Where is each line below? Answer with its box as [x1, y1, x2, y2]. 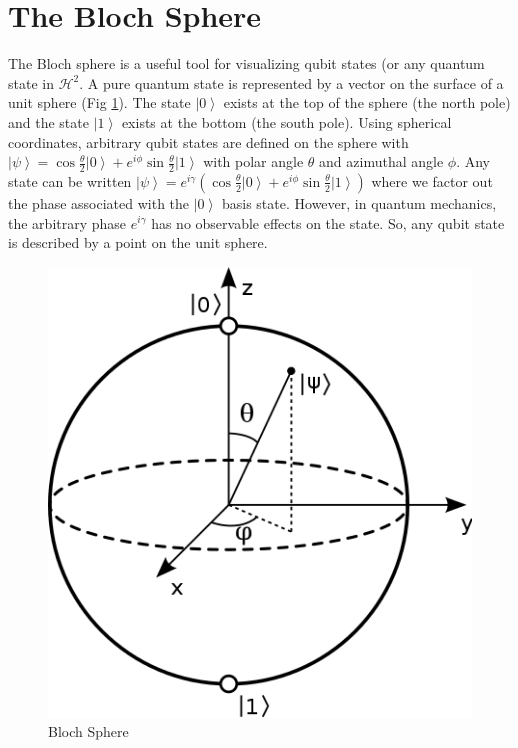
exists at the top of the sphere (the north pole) [223, 92, 511, 113]
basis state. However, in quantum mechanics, [221, 192, 497, 213]
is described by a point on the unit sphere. [8, 232, 268, 253]
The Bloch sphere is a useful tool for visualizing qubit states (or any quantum [8, 53, 485, 74]
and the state [8, 111, 89, 132]
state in [8, 72, 54, 93]
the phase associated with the [8, 192, 190, 213]
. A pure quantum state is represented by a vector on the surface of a [79, 72, 504, 93]
